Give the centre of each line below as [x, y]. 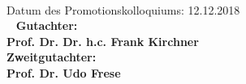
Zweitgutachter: [52, 57]
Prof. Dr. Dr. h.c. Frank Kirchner [103, 41]
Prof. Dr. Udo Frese [64, 72]
